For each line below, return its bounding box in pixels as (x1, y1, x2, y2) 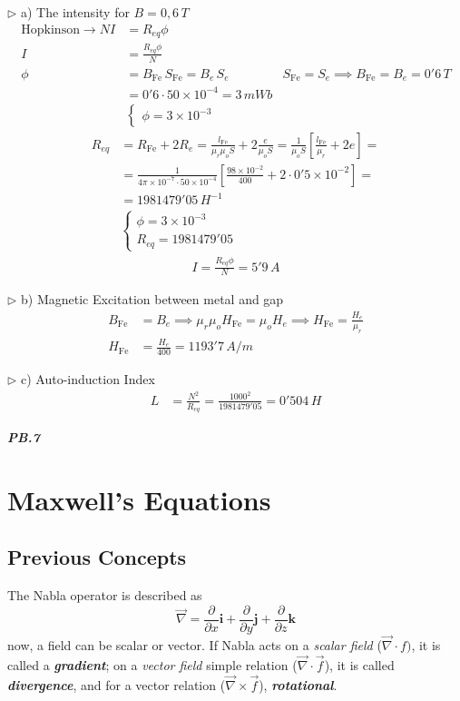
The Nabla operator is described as (7, 586, 202, 605)
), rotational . (259, 675, 338, 694)
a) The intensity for (21, 3, 130, 21)
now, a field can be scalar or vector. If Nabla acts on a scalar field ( (7, 636, 382, 655)
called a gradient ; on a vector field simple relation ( (7, 655, 298, 674)
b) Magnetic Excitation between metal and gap (21, 290, 284, 309)
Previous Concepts (7, 543, 187, 571)
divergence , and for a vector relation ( (7, 675, 226, 694)
